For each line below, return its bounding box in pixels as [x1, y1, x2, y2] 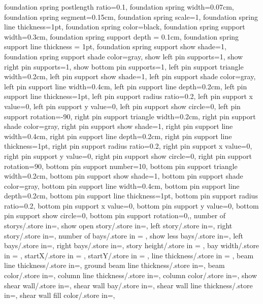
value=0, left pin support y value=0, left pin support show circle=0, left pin [4, 100, 241, 111]
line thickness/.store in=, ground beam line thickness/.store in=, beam [4, 260, 225, 271]
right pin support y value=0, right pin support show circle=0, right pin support [4, 150, 252, 161]
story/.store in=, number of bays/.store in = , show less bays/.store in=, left [4, 230, 244, 241]
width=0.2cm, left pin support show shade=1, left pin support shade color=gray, [4, 71, 256, 82]
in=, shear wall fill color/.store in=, [4, 290, 115, 300]
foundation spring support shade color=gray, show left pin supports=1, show [4, 51, 243, 61]
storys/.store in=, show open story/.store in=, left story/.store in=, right [4, 220, 233, 231]
